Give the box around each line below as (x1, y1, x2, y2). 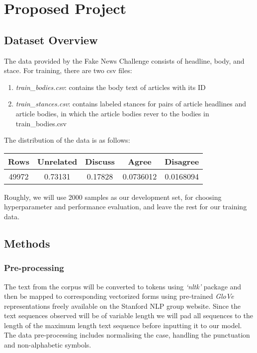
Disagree (165, 155, 199, 167)
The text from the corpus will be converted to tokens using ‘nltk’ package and (4, 281, 242, 291)
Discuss (85, 155, 115, 167)
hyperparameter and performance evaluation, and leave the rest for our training (4, 201, 247, 212)
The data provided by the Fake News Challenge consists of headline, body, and (4, 55, 245, 66)
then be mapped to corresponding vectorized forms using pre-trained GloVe (4, 291, 234, 301)
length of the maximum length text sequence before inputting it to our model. (4, 320, 242, 330)
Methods (4, 235, 50, 251)
